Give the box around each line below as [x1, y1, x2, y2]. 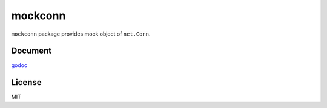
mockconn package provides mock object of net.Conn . [11, 30, 151, 37]
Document [11, 46, 51, 56]
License [11, 77, 42, 87]
